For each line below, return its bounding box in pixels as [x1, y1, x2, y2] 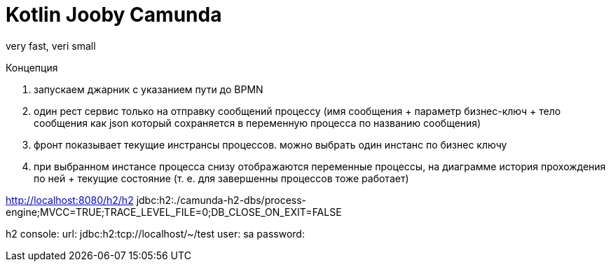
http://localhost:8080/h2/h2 [6, 193, 134, 206]
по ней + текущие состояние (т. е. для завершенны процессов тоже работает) [34, 172, 409, 184]
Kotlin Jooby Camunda [6, 3, 222, 27]
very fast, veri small [6, 39, 96, 52]
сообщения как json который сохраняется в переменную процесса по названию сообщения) [34, 116, 481, 129]
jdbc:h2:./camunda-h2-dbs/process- [136, 193, 307, 206]
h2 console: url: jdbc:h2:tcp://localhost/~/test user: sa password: [6, 227, 305, 240]
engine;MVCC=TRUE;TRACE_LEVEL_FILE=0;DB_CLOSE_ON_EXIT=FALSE [6, 205, 342, 218]
